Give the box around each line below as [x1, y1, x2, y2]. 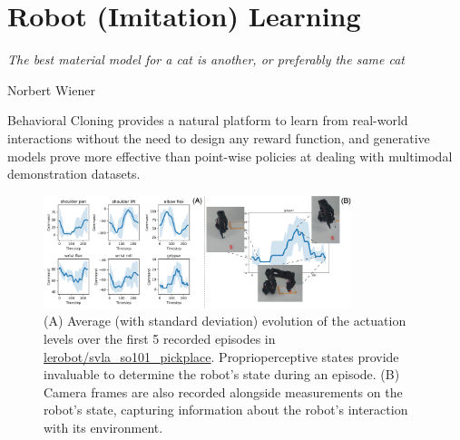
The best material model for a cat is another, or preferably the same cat [7, 50, 406, 69]
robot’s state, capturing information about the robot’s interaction [44, 400, 408, 419]
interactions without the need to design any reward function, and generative [7, 128, 430, 147]
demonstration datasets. [7, 164, 141, 183]
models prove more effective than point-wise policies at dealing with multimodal [7, 146, 453, 165]
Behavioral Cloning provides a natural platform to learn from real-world [7, 111, 408, 130]
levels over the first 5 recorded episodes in [44, 329, 276, 348]
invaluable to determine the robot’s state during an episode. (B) [44, 365, 400, 384]
